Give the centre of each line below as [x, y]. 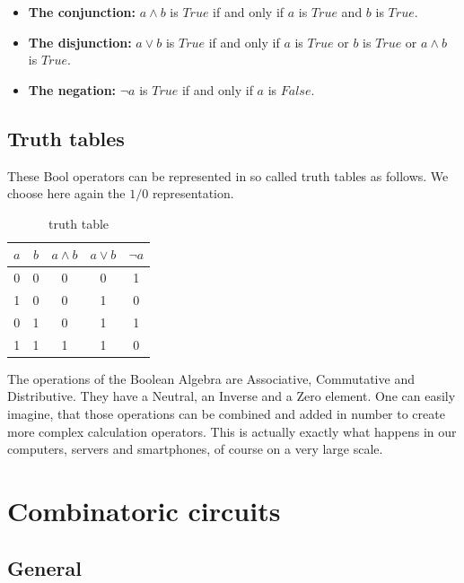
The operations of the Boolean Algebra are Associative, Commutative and [211, 378]
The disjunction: [80, 42]
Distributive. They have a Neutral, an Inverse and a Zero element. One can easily [232, 396]
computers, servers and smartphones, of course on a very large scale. [195, 449]
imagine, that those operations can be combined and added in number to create [226, 414]
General [44, 567]
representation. [193, 193]
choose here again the [66, 193]
